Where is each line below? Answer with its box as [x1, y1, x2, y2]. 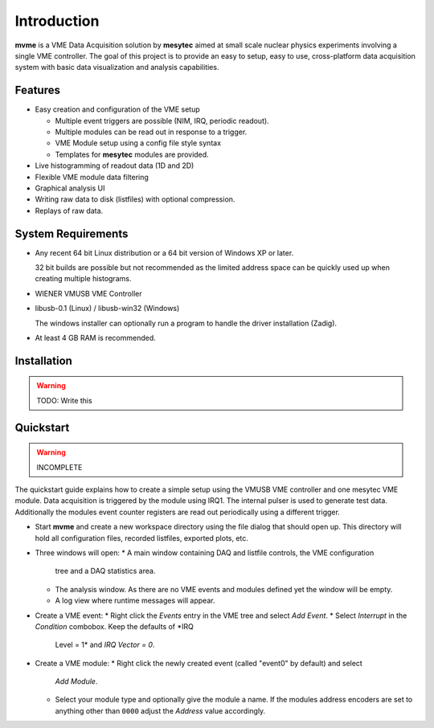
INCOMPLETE [36, 462, 83, 472]
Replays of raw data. [35, 206, 104, 215]
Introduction [14, 12, 100, 30]
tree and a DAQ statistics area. [55, 566, 156, 576]
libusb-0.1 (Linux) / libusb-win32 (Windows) [35, 304, 180, 313]
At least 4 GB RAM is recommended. [35, 333, 156, 342]
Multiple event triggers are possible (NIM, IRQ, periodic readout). [55, 116, 269, 125]
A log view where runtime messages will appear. [55, 595, 215, 606]
